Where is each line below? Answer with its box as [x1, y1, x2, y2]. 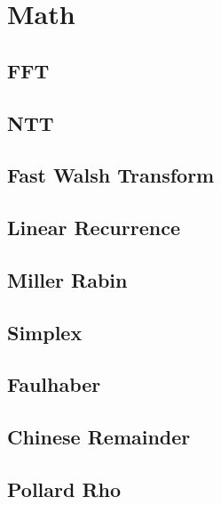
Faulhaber [7, 371, 101, 398]
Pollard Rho [7, 476, 122, 503]
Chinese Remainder [7, 423, 191, 451]
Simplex [7, 318, 83, 346]
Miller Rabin [7, 265, 128, 293]
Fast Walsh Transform [7, 161, 215, 189]
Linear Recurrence [7, 214, 180, 241]
